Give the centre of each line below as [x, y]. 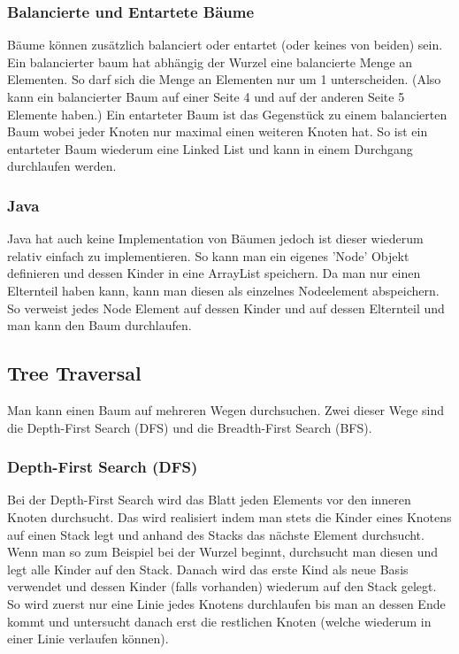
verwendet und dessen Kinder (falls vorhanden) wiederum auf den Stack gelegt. [222, 586]
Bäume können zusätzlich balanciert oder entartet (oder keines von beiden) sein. [225, 45]
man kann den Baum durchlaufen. [99, 325]
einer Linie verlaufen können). [88, 639]
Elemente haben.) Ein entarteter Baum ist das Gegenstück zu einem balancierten [227, 114]
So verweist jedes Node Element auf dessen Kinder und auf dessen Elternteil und [226, 308]
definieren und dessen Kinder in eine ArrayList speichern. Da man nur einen [214, 273]
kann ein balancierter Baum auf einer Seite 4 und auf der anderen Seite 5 [206, 96]
